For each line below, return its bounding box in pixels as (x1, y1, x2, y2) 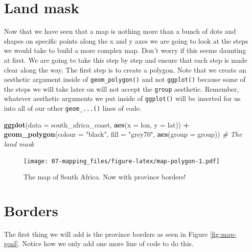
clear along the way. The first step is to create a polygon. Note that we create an (4, 64, 246, 75)
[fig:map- (210, 228, 236, 239)
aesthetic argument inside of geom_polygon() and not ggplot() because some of (4, 74, 246, 84)
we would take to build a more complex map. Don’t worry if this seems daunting (4, 45, 246, 55)
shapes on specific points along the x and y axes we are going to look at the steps (4, 35, 249, 46)
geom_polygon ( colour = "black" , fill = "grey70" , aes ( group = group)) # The (4, 129, 242, 139)
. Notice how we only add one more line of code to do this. (18, 238, 194, 249)
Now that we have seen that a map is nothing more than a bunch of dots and (4, 26, 236, 36)
